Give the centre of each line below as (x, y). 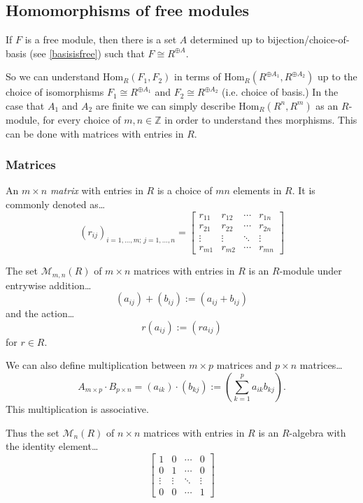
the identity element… (52, 446)
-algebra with (318, 432)
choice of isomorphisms (55, 92)
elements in (257, 190)
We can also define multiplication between (96, 365)
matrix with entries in (97, 190)
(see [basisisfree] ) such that (87, 53)
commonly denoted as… (56, 204)
